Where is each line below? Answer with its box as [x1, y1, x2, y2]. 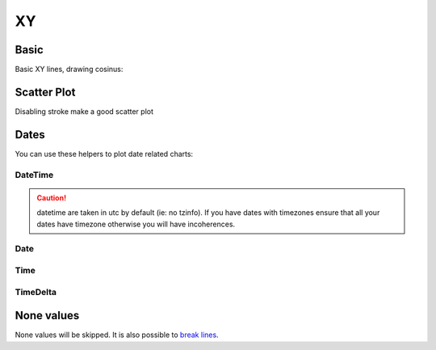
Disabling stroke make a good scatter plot [15, 106, 153, 116]
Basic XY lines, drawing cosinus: [15, 65, 124, 74]
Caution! [36, 192, 67, 202]
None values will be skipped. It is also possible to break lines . [15, 330, 219, 339]
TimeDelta [15, 286, 57, 297]
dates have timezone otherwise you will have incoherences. [36, 219, 236, 229]
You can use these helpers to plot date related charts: [15, 149, 194, 158]
